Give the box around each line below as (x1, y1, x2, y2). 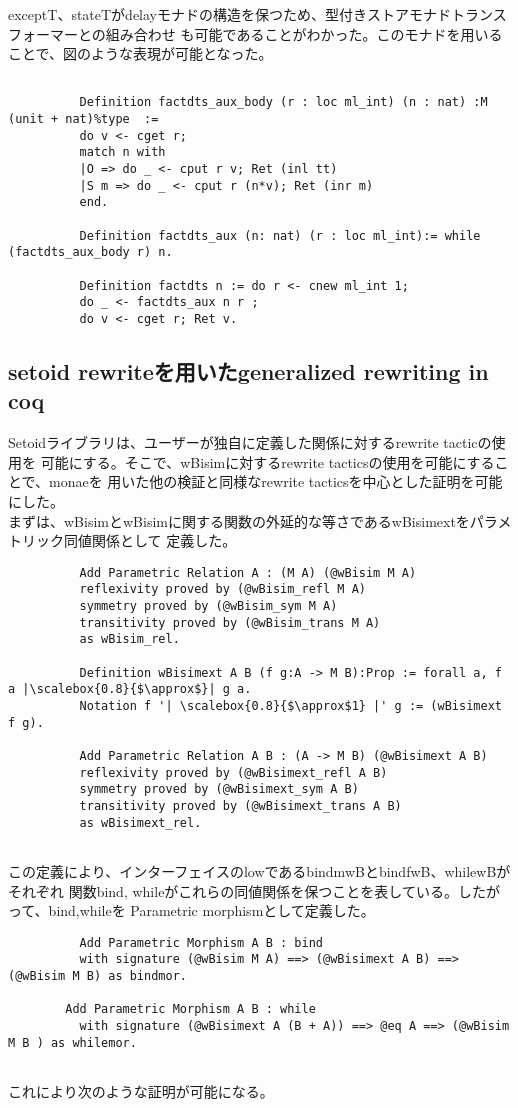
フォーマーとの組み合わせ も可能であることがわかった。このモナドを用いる (8, 23, 503, 44)
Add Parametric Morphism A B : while (65, 1002, 316, 1017)
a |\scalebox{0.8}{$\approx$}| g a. (8, 682, 252, 697)
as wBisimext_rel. (79, 815, 202, 830)
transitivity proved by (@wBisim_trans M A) (79, 615, 381, 630)
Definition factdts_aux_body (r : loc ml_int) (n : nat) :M (79, 95, 488, 110)
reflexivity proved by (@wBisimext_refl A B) (79, 765, 388, 780)
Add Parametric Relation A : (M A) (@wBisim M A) (79, 565, 417, 580)
